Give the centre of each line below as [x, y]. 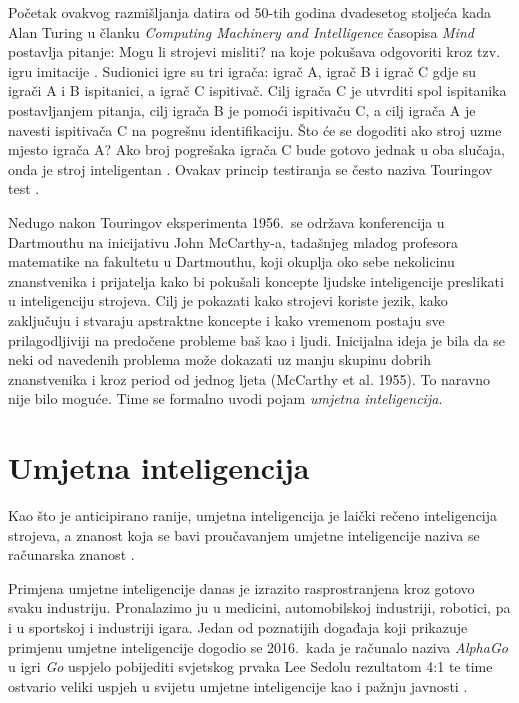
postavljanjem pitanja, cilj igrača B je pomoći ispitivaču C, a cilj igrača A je [242, 109]
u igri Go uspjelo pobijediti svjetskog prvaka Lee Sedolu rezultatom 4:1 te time [250, 666]
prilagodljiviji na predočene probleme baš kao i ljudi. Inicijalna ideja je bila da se [256, 339]
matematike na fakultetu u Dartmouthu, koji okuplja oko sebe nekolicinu [231, 261]
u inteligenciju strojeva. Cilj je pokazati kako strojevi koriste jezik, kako [228, 300]
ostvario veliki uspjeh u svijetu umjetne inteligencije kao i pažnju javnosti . [238, 685]
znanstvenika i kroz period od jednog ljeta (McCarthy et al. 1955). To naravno [249, 378]
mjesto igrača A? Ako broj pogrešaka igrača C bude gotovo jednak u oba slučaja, [256, 149]
